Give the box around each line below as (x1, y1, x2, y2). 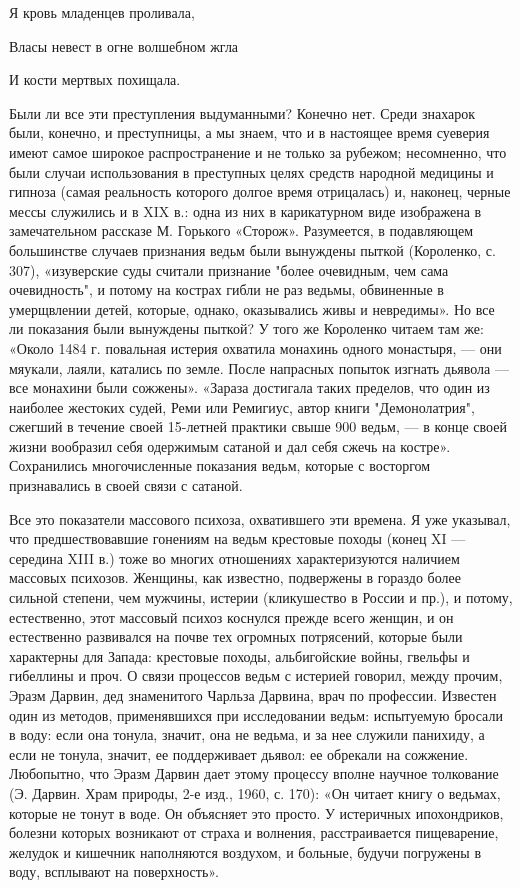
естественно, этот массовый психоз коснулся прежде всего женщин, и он (9, 606, 454, 627)
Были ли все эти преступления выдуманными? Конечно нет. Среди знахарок (9, 102, 476, 123)
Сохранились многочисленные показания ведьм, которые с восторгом (9, 455, 431, 476)
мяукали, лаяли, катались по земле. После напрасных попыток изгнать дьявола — (9, 357, 509, 378)
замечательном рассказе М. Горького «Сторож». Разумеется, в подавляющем (9, 220, 474, 241)
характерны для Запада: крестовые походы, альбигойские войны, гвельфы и (9, 645, 470, 666)
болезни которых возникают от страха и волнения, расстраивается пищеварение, (9, 822, 499, 843)
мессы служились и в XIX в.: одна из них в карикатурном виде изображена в (9, 200, 482, 221)
